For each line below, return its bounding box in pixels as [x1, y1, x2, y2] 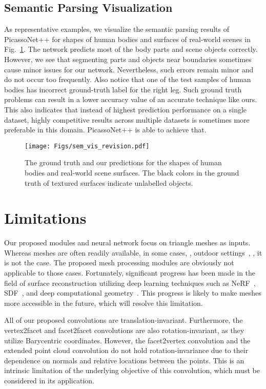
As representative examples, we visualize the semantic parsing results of [4, 24, 229, 34]
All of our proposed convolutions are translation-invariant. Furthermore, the [4, 315, 243, 325]
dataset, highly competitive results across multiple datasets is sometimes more [4, 114, 250, 125]
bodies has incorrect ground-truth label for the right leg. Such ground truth [4, 84, 242, 94]
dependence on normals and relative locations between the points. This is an [4, 355, 244, 365]
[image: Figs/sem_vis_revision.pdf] [25, 142, 150, 150]
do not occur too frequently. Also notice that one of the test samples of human [4, 74, 251, 85]
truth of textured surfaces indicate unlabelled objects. [25, 177, 193, 188]
